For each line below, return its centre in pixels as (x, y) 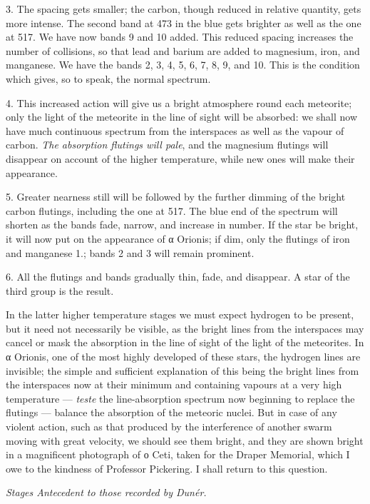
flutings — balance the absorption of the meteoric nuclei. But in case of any (171, 412)
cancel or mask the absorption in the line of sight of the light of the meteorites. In (185, 342)
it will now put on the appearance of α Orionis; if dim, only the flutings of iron (178, 238)
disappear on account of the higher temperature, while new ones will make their (180, 158)
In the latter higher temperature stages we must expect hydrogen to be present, (180, 314)
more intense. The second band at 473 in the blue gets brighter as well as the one (184, 22)
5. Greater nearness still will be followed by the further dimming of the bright (176, 197)
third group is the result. (60, 290)
